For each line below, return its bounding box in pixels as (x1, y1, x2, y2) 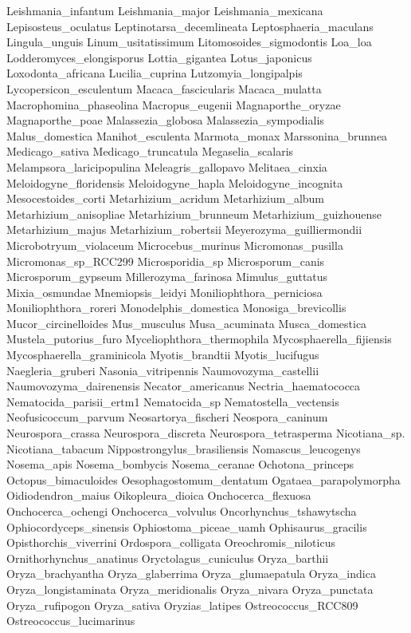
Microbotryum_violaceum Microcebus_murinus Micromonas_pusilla (6, 236, 343, 253)
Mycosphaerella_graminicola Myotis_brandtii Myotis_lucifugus (6, 346, 319, 363)
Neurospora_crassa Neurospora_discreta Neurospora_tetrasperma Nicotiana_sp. (6, 425, 405, 441)
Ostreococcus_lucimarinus (6, 612, 135, 629)
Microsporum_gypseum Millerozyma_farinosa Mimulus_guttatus (6, 268, 328, 285)
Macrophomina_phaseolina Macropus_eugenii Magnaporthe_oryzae (6, 96, 341, 113)
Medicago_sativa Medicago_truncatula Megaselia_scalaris (6, 143, 294, 160)
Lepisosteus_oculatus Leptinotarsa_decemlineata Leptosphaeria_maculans (6, 18, 374, 34)
